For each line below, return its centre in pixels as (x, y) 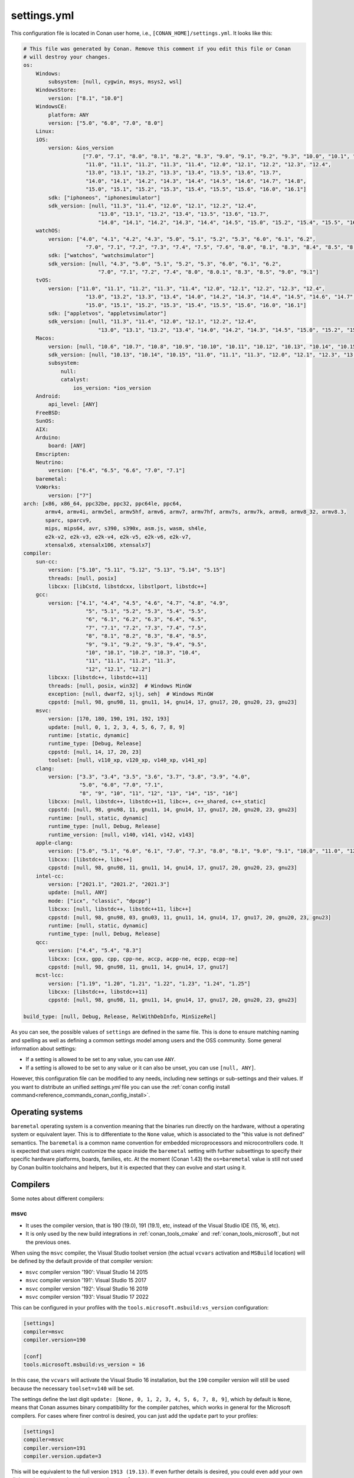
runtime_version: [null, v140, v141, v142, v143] (121, 834)
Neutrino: (50, 462)
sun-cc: (47, 561)
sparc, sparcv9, (69, 520)
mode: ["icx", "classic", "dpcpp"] (100, 901)
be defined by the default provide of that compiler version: (82, 1261)
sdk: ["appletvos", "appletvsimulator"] (107, 314)
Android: (48, 396)
